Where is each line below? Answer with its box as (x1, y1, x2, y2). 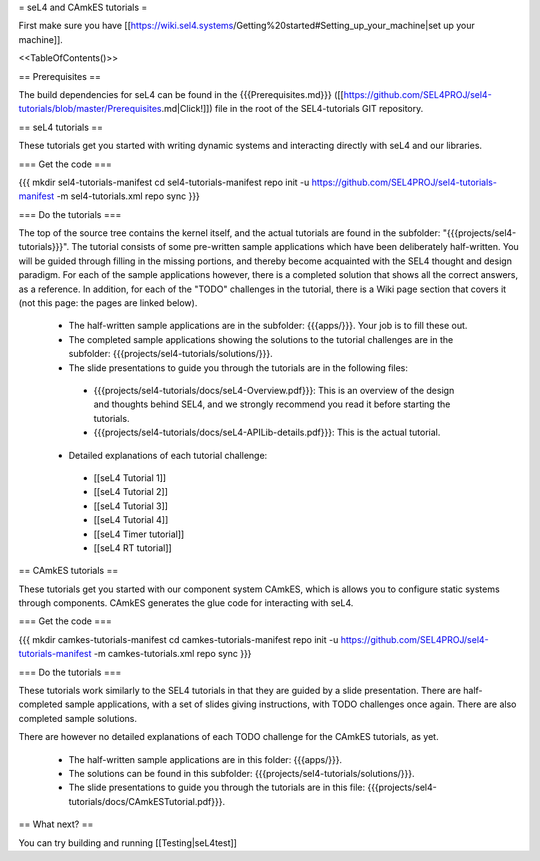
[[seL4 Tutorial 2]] (93, 486, 169, 498)
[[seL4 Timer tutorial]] (93, 528, 185, 540)
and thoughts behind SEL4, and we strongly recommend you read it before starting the (93, 398, 451, 410)
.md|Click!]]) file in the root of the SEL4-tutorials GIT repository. (161, 103, 424, 115)
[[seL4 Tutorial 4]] (93, 514, 169, 526)
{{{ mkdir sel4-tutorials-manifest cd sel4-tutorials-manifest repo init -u (18, 176, 310, 188)
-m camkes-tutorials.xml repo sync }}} (93, 648, 252, 660)
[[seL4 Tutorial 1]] (93, 471, 167, 484)
